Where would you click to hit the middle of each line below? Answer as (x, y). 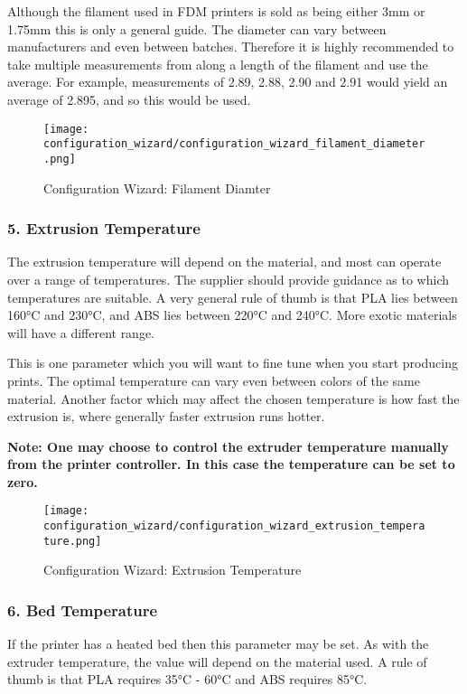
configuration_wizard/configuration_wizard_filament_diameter (234, 144)
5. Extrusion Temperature (104, 228)
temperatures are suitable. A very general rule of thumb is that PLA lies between (233, 297)
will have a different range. (81, 332)
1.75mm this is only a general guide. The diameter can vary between (197, 28)
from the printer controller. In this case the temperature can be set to (231, 464)
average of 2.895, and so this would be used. (129, 99)
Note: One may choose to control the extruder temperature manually (228, 446)
